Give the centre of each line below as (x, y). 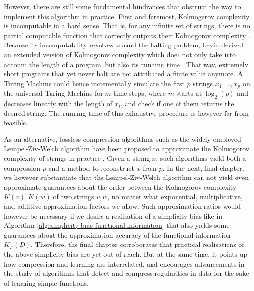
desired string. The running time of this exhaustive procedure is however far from (126, 113)
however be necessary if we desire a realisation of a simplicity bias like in (113, 215)
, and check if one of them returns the (177, 103)
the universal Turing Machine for (53, 93)
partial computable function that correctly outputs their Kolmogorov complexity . (127, 35)
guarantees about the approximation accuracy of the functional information (117, 235)
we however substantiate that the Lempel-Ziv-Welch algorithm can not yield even (126, 177)
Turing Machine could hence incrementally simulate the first (94, 83)
